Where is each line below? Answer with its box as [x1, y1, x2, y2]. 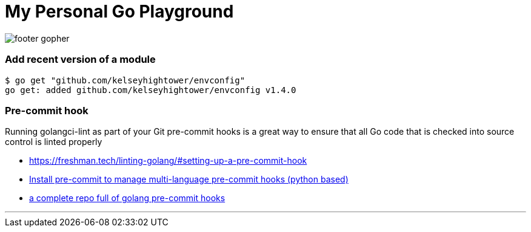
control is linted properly [5, 137, 102, 147]
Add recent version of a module [5, 53, 156, 66]
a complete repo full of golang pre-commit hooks [29, 193, 225, 204]
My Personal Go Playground [5, 1, 234, 22]
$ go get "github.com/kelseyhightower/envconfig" [5, 75, 245, 85]
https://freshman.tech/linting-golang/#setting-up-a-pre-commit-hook [29, 155, 307, 166]
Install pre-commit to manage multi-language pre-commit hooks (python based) [29, 174, 349, 185]
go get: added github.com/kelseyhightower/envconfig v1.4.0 [5, 85, 296, 95]
